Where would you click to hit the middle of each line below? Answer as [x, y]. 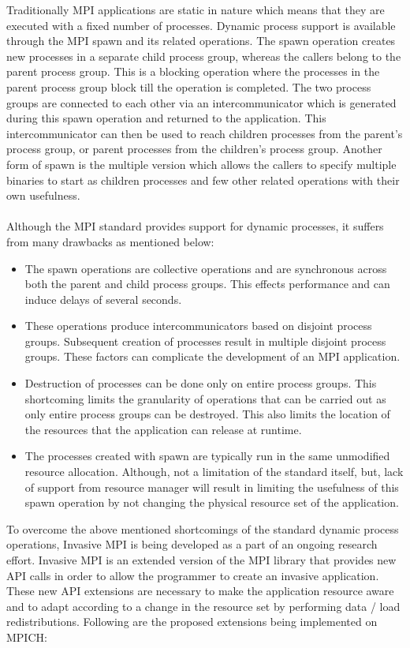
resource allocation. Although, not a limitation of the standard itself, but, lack [214, 472]
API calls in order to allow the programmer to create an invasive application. [193, 575]
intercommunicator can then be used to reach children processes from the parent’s [205, 133]
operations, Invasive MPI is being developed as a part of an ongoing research [192, 544]
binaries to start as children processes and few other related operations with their [203, 180]
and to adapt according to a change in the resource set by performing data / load [203, 606]
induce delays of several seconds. [103, 299]
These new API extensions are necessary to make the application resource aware [200, 591]
